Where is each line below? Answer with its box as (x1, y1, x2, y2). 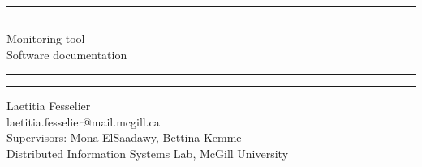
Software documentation (6, 45, 127, 62)
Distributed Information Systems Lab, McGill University (6, 144, 289, 161)
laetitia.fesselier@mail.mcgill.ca (6, 113, 160, 130)
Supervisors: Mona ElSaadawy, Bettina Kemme (6, 129, 242, 146)
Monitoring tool (6, 30, 85, 46)
